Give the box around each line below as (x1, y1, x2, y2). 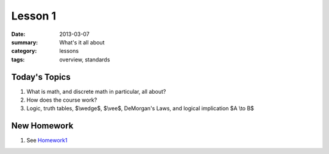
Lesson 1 (11, 9, 57, 23)
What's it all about (59, 38, 105, 46)
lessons (59, 47, 79, 55)
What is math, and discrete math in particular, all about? (26, 88, 166, 95)
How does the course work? (26, 96, 97, 103)
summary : (11, 38, 38, 46)
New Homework (11, 121, 74, 131)
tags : (11, 55, 25, 63)
